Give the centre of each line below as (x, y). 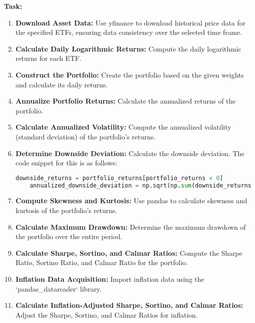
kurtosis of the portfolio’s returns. (66, 210)
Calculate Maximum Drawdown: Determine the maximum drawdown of (131, 227)
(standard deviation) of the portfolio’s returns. (85, 136)
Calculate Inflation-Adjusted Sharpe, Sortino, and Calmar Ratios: (129, 305)
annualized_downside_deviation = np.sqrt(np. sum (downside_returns (141, 185)
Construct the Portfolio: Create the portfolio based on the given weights (130, 74)
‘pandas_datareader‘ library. (58, 288)
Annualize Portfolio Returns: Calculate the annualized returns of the (126, 101)
